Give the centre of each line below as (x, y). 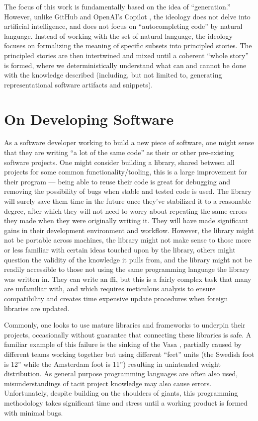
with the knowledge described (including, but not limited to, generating (113, 75)
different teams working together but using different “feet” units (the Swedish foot (129, 354)
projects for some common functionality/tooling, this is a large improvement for (126, 172)
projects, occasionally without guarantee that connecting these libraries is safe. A (128, 334)
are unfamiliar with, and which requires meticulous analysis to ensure (110, 289)
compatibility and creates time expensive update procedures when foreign (116, 298)
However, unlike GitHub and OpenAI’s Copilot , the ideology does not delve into (127, 16)
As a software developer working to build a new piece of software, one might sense (129, 142)
